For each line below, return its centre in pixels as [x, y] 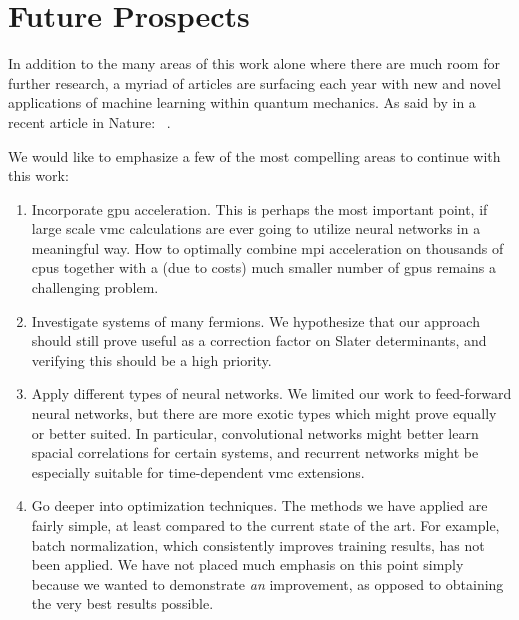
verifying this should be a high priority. [151, 359]
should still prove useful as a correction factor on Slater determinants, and [259, 340]
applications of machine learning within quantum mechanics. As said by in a [242, 102]
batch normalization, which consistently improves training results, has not [258, 544]
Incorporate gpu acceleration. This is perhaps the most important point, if [259, 208]
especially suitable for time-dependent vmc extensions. [198, 471]
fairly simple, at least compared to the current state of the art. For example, [265, 525]
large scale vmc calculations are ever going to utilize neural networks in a [256, 228]
